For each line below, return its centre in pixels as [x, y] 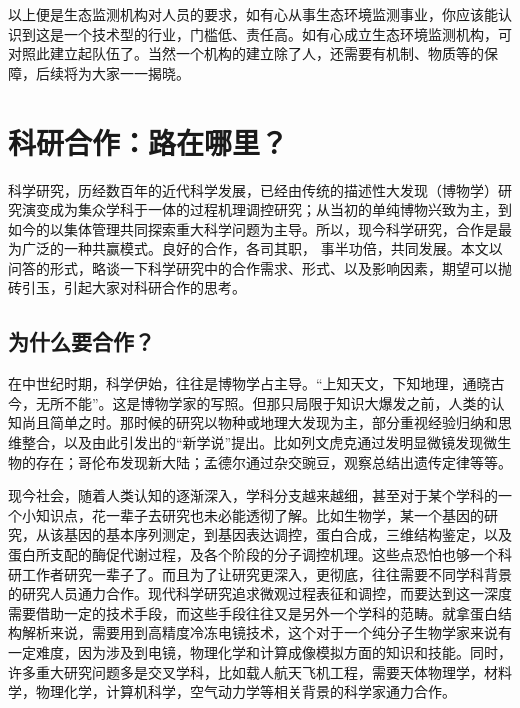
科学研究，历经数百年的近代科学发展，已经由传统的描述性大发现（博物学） [253, 189]
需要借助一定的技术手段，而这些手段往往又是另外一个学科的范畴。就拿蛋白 [253, 612]
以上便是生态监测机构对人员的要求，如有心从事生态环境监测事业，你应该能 [253, 14]
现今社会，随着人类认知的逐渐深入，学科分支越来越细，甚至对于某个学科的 [253, 495]
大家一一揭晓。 [140, 72]
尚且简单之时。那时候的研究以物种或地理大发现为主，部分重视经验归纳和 [259, 422]
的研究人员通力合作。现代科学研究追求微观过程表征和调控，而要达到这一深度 [260, 593]
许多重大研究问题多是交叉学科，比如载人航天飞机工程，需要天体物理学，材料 [260, 671]
